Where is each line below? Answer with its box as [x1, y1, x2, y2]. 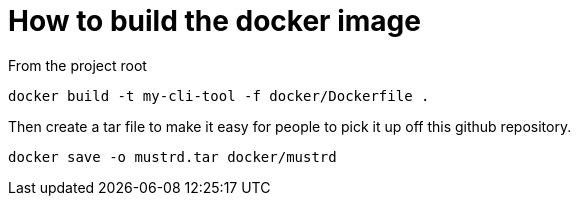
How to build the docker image [8, 4, 421, 38]
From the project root [8, 56, 147, 74]
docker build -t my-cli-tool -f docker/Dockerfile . [8, 87, 430, 104]
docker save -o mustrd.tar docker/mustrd [8, 148, 337, 165]
